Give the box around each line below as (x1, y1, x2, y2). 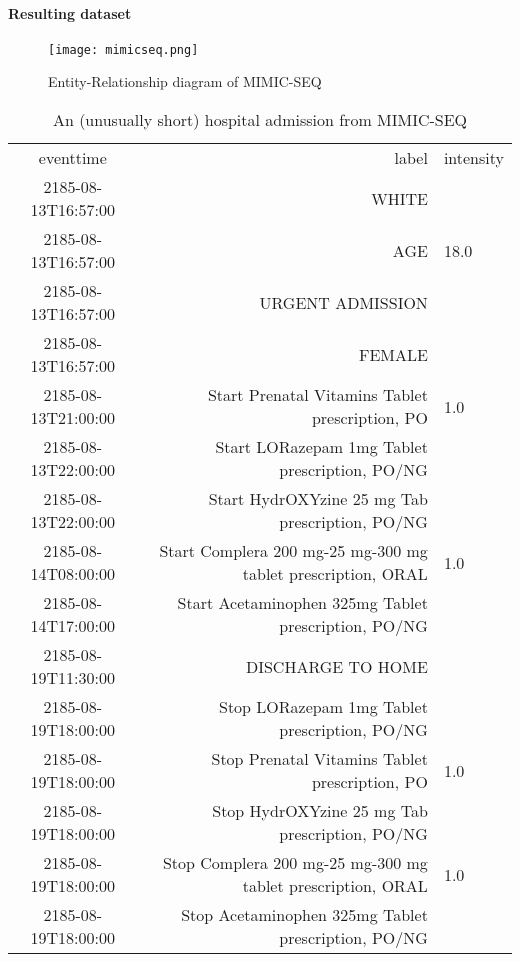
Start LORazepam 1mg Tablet (215, 435, 428, 459)
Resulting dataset (8, 2, 132, 23)
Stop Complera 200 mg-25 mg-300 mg (162, 851, 428, 875)
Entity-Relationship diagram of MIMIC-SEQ (48, 71, 322, 92)
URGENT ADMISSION (259, 290, 428, 314)
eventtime (38, 146, 107, 170)
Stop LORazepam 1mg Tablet (218, 695, 428, 719)
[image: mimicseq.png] (48, 42, 199, 57)
